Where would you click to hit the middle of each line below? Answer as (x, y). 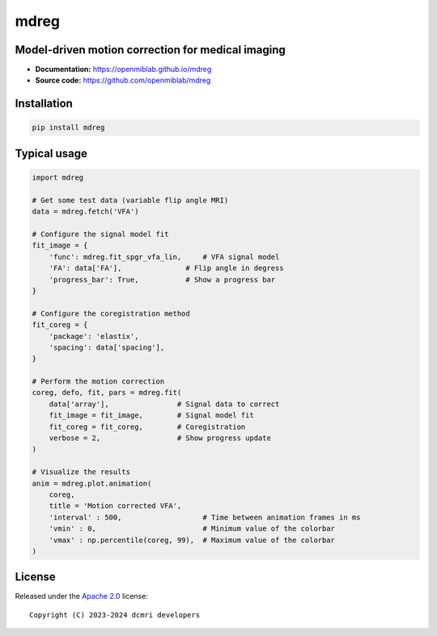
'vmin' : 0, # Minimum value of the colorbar (192, 529)
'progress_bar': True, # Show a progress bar (162, 280)
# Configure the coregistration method (111, 313)
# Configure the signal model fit (100, 234)
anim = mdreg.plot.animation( (92, 483)
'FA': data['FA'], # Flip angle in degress (166, 268)
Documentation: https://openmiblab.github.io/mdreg (123, 70)
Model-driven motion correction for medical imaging (151, 50)
